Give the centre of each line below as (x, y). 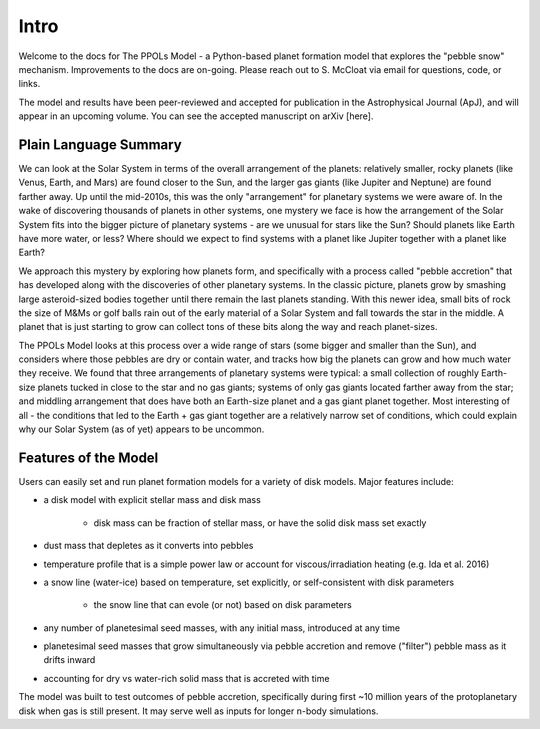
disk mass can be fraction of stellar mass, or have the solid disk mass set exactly (260, 522)
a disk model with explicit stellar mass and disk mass (152, 500)
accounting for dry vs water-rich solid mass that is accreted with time (186, 678)
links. (29, 84)
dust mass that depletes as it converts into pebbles (148, 546)
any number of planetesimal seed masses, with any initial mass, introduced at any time (221, 627)
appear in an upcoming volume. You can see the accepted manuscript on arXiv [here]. (196, 116)
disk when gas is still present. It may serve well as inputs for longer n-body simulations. (198, 711)
